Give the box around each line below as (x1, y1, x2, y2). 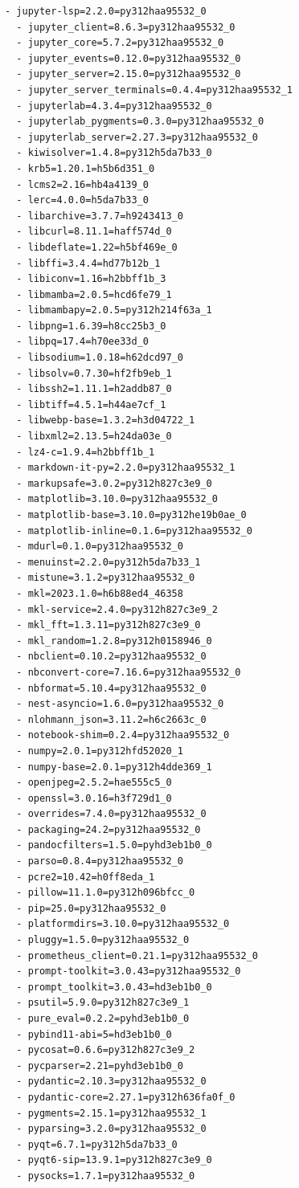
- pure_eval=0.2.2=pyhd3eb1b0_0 (16, 1013, 190, 1024)
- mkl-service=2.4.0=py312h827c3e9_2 (16, 603, 218, 615)
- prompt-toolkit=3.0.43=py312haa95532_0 (16, 966, 241, 978)
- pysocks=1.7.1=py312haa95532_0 (16, 1170, 195, 1182)
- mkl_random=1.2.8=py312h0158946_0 (16, 635, 212, 647)
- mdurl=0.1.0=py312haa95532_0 (16, 541, 183, 553)
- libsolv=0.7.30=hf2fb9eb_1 (16, 367, 172, 379)
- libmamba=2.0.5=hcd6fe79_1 (16, 288, 172, 300)
